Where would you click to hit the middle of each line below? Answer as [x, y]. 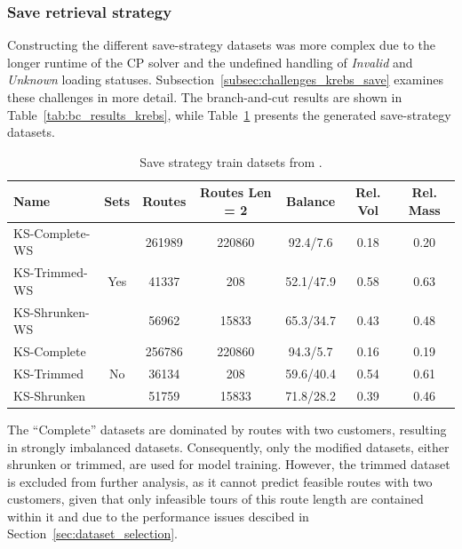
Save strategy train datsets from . [231, 161]
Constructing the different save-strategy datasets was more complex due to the [221, 45]
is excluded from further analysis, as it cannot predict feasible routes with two [220, 481]
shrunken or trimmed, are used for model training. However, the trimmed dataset [229, 464]
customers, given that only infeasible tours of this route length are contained [215, 499]
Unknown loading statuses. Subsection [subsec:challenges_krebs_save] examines [225, 80]
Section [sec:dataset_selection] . [92, 533]
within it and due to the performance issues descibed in [158, 516]
